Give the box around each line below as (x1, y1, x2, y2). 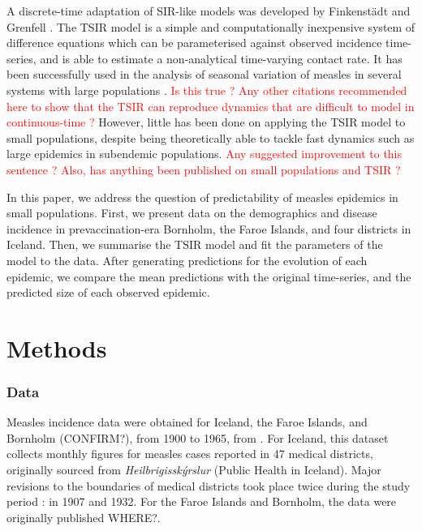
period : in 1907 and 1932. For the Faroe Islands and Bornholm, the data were (6, 493, 397, 510)
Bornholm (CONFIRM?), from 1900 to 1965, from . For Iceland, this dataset (6, 429, 389, 446)
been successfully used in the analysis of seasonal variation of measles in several (6, 66, 402, 83)
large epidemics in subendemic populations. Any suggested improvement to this (6, 145, 403, 162)
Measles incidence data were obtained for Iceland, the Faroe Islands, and (6, 413, 368, 430)
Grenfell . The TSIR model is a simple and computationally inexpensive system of (6, 18, 416, 35)
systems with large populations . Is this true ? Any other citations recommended (6, 81, 407, 98)
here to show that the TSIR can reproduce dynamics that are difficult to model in (6, 97, 415, 114)
